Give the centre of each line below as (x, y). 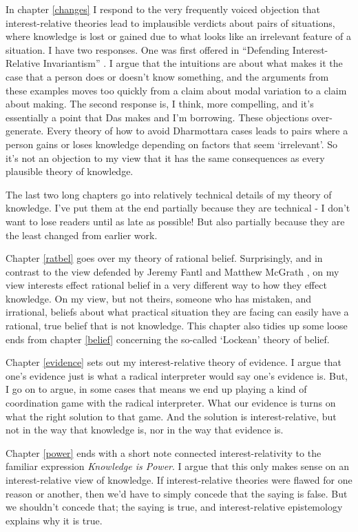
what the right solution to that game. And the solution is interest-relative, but (171, 416)
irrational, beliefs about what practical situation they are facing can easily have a (177, 312)
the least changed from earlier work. (82, 235)
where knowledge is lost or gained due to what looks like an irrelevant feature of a (179, 36)
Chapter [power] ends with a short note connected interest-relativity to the (164, 452)
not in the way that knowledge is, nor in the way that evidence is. (145, 430)
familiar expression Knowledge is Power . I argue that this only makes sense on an (177, 466)
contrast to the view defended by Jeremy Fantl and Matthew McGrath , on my (172, 271)
